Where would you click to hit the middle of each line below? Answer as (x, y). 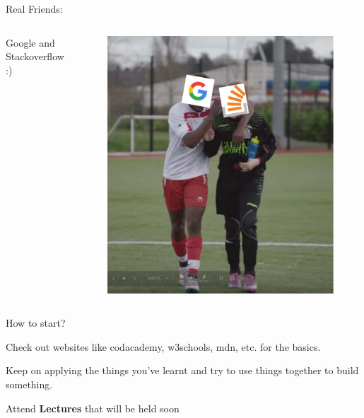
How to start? (36, 323)
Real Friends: (34, 8)
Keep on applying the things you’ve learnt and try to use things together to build (182, 370)
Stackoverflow (35, 56)
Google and (30, 42)
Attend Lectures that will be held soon (93, 408)
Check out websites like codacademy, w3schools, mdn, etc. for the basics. (163, 346)
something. (29, 384)
